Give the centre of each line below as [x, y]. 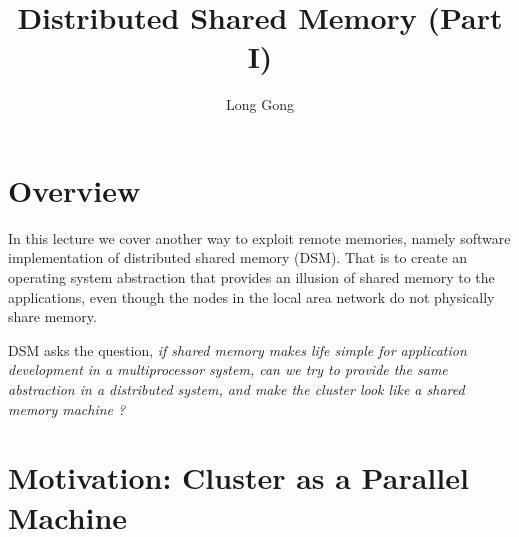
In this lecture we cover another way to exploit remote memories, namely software [259, 237]
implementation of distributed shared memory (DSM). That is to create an [238, 257]
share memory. [52, 316]
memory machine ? [67, 408]
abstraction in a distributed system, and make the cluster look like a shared [236, 389]
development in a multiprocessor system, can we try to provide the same [228, 369]
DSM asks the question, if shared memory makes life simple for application [237, 349]
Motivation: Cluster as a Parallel [238, 477]
